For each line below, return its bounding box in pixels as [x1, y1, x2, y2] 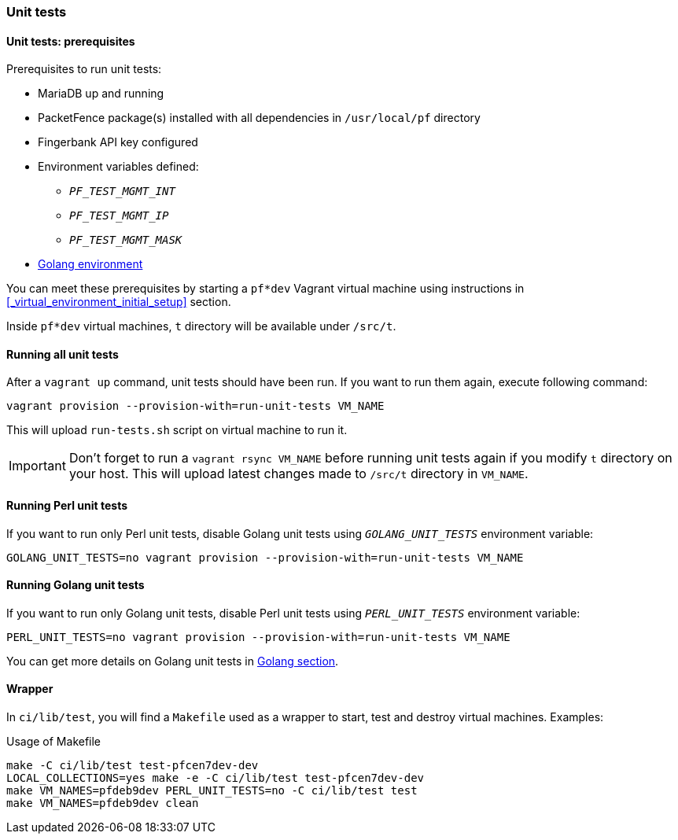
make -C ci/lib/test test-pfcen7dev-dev [6, 759, 259, 772]
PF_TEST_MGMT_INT [69, 185, 175, 198]
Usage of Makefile [6, 735, 101, 749]
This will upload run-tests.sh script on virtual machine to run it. [6, 423, 348, 437]
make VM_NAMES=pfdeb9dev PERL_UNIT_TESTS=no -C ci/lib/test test [6, 784, 418, 798]
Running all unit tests [6, 347, 119, 361]
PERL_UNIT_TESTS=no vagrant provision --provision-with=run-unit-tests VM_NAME [6, 630, 510, 643]
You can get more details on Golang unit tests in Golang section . [6, 654, 339, 668]
